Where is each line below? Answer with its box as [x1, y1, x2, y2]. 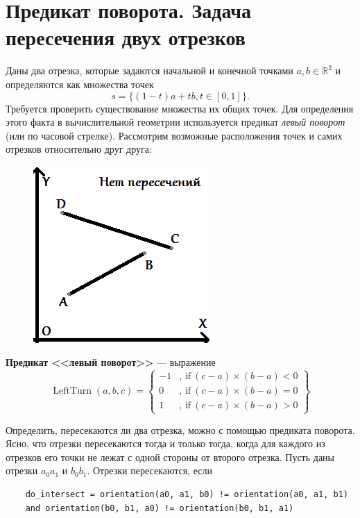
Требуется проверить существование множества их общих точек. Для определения [6, 101, 354, 115]
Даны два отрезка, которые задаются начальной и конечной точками [6, 63, 293, 78]
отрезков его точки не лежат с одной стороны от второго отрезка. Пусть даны [6, 449, 334, 464]
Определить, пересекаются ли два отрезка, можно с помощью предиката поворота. [6, 422, 355, 437]
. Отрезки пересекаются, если [87, 463, 212, 478]
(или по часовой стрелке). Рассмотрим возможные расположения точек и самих [6, 128, 343, 142]
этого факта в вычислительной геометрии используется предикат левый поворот [6, 115, 345, 129]
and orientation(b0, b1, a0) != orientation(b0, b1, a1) [25, 503, 294, 513]
